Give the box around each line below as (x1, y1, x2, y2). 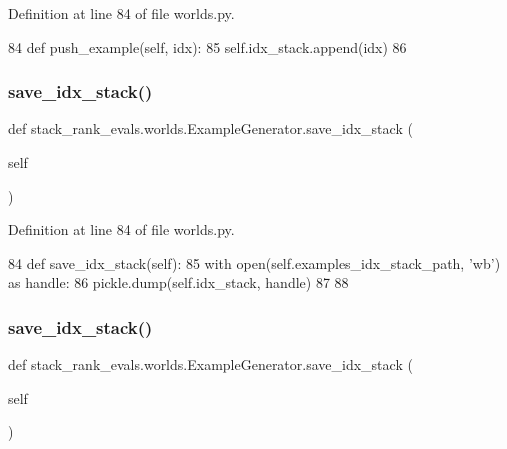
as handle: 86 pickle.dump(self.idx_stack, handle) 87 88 (8, 272, 349, 293)
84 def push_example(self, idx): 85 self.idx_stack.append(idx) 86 (8, 36, 407, 57)
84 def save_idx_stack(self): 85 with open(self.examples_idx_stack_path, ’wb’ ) (8, 252, 501, 273)
